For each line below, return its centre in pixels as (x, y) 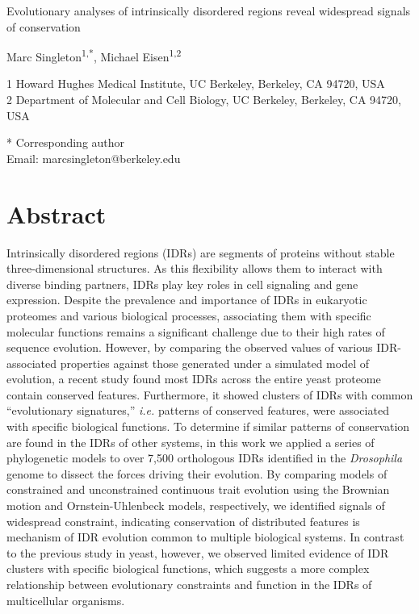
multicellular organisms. (66, 600)
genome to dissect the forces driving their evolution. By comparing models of (197, 473)
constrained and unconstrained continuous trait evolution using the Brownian (198, 489)
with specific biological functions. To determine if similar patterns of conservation (208, 426)
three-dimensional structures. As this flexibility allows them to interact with (195, 268)
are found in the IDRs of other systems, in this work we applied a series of (191, 442)
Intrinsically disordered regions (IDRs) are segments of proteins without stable (201, 252)
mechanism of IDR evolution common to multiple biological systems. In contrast (205, 537)
